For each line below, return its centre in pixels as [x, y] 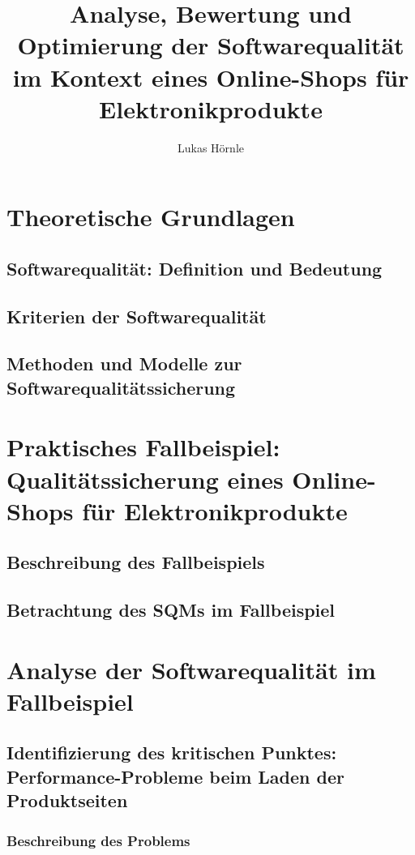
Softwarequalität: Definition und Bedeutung [195, 268]
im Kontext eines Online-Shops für [211, 77]
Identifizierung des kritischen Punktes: [172, 752]
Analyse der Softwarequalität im [191, 669]
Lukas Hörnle [211, 147]
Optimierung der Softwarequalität [211, 45]
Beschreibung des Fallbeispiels [136, 562]
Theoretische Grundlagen [151, 217]
